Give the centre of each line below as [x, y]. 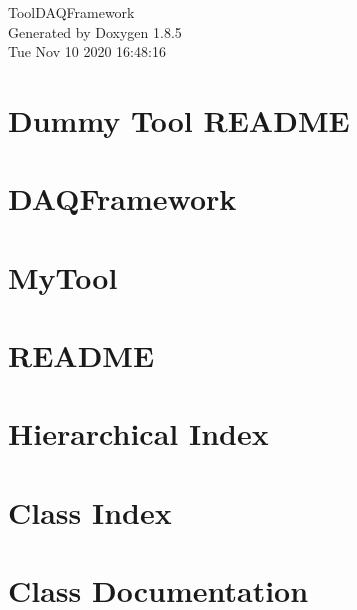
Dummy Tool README [179, 119]
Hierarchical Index [138, 433]
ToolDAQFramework [71, 12]
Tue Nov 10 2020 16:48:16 [87, 51]
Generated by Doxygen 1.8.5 [95, 31]
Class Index [90, 511]
